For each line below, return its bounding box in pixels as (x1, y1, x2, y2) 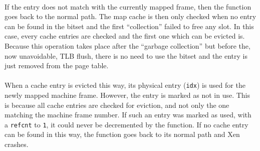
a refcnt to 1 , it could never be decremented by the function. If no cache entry (5, 119, 248, 129)
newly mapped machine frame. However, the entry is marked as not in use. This (5, 90, 250, 100)
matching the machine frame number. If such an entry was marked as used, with (5, 109, 251, 120)
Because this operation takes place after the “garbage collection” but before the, (5, 40, 250, 51)
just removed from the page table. (5, 60, 109, 71)
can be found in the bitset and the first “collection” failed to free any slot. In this (5, 21, 254, 31)
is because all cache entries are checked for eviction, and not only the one (5, 99, 229, 110)
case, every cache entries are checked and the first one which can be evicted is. (5, 31, 245, 41)
